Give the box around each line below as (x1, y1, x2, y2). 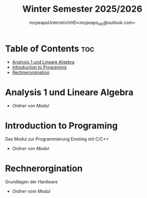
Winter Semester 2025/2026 (22, 3, 143, 15)
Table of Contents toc (5, 43, 95, 54)
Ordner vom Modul (12, 188, 50, 194)
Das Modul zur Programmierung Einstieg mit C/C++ (5, 136, 109, 142)
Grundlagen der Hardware (5, 179, 58, 185)
